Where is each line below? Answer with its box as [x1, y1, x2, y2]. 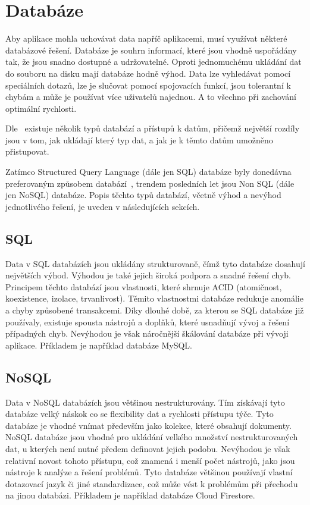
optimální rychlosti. [5, 102, 77, 114]
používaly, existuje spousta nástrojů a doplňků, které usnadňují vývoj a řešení [5, 315, 290, 328]
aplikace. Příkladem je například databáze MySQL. [5, 338, 192, 351]
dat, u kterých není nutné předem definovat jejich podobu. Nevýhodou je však [5, 442, 290, 454]
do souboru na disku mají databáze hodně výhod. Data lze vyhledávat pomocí [5, 67, 291, 79]
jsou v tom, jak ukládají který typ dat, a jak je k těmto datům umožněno [5, 133, 273, 146]
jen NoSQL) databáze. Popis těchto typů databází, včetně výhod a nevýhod [5, 189, 281, 201]
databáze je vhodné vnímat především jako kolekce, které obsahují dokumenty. [5, 419, 292, 431]
